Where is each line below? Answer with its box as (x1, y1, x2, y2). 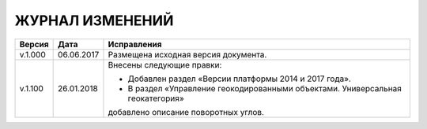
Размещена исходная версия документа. (108, 49, 267, 60)
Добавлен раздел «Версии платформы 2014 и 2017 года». (127, 73, 352, 84)
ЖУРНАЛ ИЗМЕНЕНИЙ (14, 12, 174, 29)
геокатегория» (127, 93, 185, 104)
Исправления (108, 39, 162, 50)
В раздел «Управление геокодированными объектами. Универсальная (127, 83, 402, 94)
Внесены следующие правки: (108, 59, 222, 70)
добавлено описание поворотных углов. (108, 106, 265, 117)
